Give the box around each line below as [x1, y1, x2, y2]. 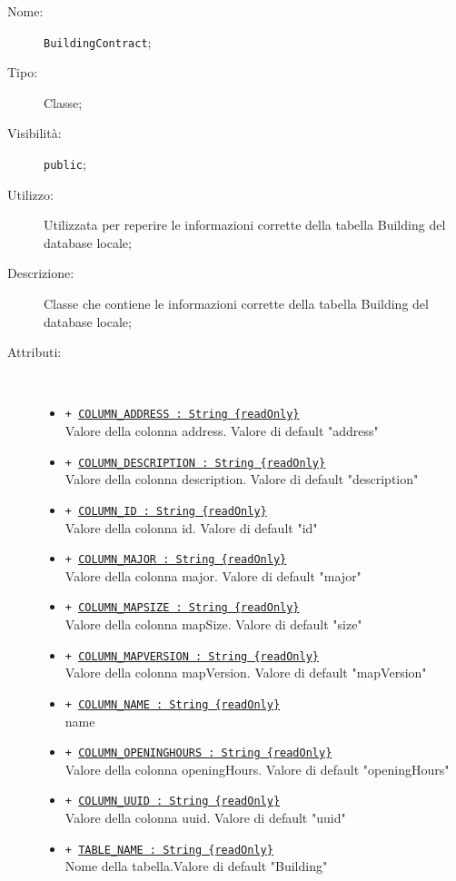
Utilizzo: [7, 184, 54, 203]
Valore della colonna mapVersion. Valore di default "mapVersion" [64, 663, 427, 682]
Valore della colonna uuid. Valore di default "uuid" [64, 808, 346, 827]
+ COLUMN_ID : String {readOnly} [64, 504, 267, 518]
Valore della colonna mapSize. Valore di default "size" [64, 615, 362, 634]
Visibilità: [7, 124, 62, 143]
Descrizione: [7, 263, 74, 282]
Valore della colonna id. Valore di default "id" [64, 518, 318, 537]
